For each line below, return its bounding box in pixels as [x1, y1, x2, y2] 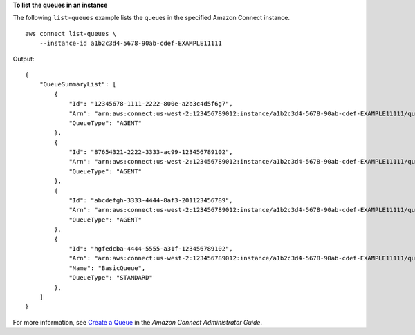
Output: [12, 55, 35, 63]
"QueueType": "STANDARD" [68, 274, 154, 282]
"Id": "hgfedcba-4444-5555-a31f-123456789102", [68, 245, 233, 252]
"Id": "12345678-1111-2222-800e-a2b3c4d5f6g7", [68, 100, 233, 108]
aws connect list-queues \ [25, 30, 117, 37]
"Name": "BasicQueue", [68, 264, 146, 272]
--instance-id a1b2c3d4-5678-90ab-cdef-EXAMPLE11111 [39, 39, 223, 48]
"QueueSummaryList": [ [39, 80, 117, 88]
